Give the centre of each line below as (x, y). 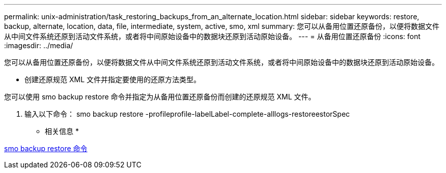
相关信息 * (62, 131)
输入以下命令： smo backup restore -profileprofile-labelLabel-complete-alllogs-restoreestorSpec (187, 114)
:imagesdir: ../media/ (39, 45)
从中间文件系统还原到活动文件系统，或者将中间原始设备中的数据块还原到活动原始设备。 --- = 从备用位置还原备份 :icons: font (212, 36)
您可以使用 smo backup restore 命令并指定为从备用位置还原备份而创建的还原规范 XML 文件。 (160, 97)
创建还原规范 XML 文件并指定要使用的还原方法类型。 (113, 79)
